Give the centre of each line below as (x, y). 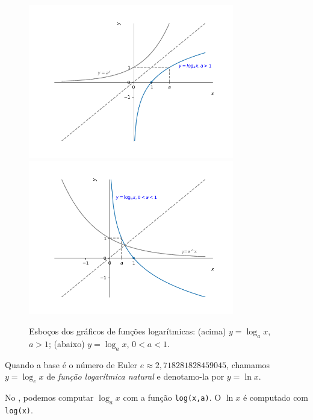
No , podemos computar (49, 397)
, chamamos (248, 364)
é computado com (276, 397)
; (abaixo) (67, 343)
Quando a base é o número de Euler (71, 364)
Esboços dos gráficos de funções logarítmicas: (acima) (128, 331)
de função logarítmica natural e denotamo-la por (135, 376)
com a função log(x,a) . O (172, 397)
